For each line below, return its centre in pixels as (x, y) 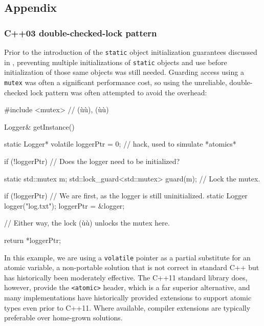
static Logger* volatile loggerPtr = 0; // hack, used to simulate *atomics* (120, 144)
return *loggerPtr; (32, 240)
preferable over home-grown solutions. (63, 318)
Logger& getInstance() (39, 126)
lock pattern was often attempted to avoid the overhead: (119, 92)
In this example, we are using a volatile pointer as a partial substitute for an (127, 257)
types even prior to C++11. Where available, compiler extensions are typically (127, 307)
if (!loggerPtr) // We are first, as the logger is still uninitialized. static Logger (126, 196)
